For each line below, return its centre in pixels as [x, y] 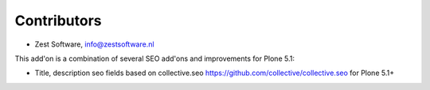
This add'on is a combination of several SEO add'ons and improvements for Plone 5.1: [154, 58]
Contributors [59, 21]
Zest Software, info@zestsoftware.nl [94, 44]
